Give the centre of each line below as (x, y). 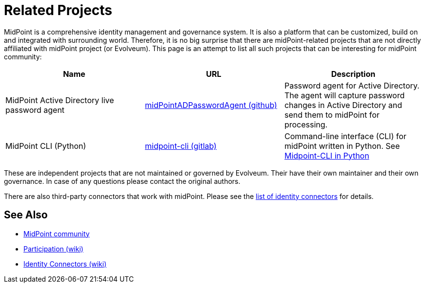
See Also (26, 215)
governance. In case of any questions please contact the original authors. (122, 181)
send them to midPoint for (332, 115)
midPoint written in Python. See (342, 146)
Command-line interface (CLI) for (345, 136)
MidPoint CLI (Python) (46, 146)
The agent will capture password (344, 95)
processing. (306, 124)
